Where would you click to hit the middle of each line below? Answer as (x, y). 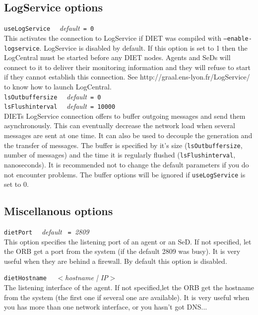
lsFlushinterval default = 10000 (60, 106)
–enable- (238, 39)
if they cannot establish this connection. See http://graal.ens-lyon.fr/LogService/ (127, 77)
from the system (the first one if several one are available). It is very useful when (127, 297)
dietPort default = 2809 (47, 232)
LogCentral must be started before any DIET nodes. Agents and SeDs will (117, 57)
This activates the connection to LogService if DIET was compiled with (113, 38)
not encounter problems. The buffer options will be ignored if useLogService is (125, 174)
